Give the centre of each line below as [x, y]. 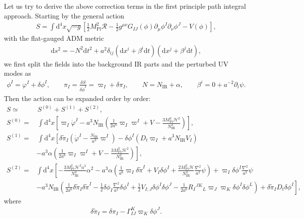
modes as [17, 73]
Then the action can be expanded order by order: [77, 98]
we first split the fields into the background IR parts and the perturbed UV [116, 63]
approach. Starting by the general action [64, 15]
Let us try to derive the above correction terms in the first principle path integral [125, 6]
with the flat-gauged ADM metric [54, 38]
